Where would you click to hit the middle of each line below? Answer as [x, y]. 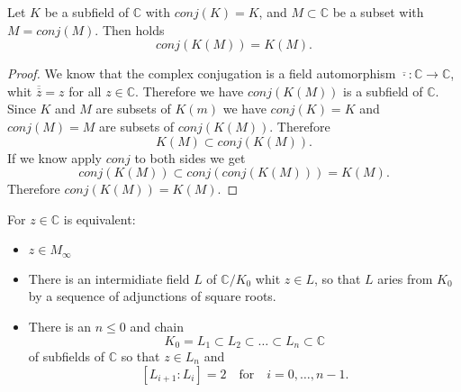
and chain [157, 326]
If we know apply [54, 157]
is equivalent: [99, 219]
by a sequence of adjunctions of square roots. [152, 296]
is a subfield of [383, 91]
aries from [405, 278]
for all [85, 91]
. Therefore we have [190, 91]
